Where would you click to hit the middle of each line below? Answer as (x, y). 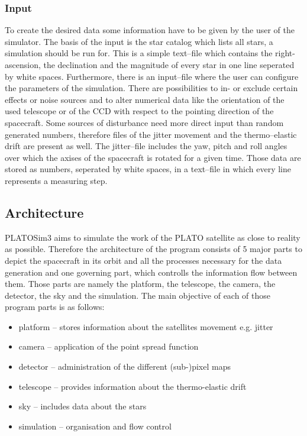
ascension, (23, 64)
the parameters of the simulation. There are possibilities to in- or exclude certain (151, 88)
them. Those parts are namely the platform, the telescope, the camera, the (140, 284)
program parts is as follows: (55, 307)
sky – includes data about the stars (83, 406)
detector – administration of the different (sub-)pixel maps (125, 366)
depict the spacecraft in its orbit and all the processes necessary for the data (143, 260)
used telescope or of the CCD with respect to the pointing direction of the (139, 111)
